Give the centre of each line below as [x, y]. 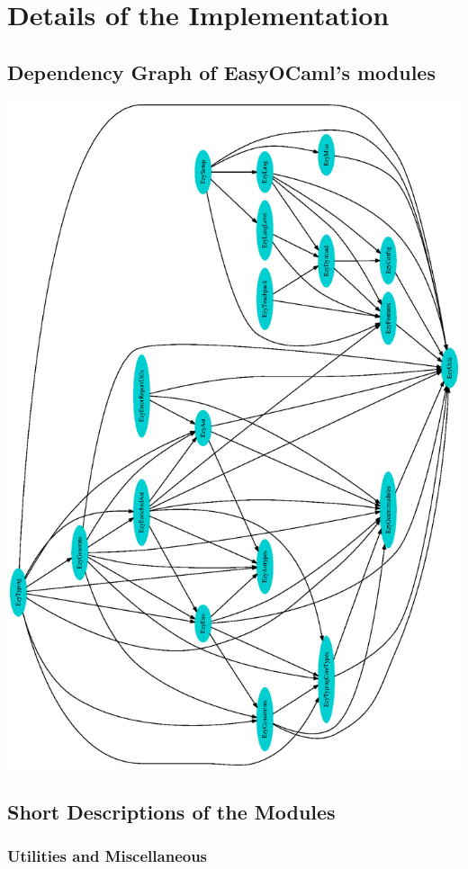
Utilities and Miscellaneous [108, 856]
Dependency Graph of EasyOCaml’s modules [221, 72]
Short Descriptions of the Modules [171, 812]
